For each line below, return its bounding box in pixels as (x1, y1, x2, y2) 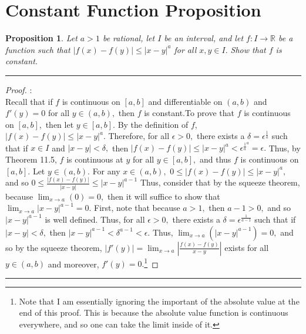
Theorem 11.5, (5, 153, 57, 165)
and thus (200, 153, 231, 165)
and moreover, (48, 257, 99, 270)
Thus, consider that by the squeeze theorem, (140, 176, 300, 189)
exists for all (224, 241, 269, 253)
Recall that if (5, 95, 53, 107)
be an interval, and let (164, 32, 244, 44)
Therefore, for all (108, 130, 170, 142)
